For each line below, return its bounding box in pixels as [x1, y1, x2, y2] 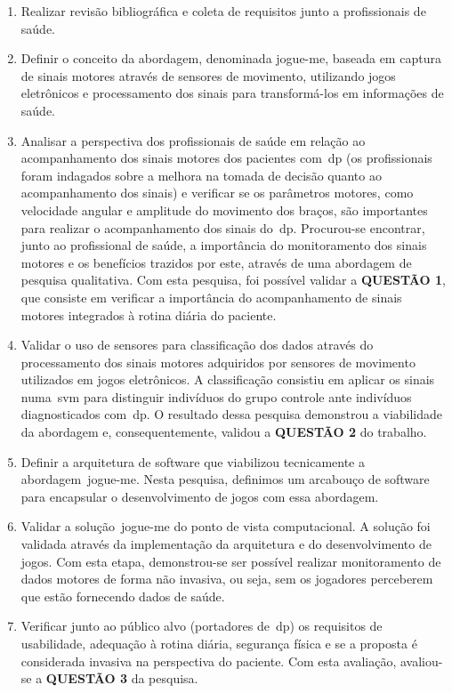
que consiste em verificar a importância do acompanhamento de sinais [20, 287, 402, 306]
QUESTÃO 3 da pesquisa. [45, 669, 198, 688]
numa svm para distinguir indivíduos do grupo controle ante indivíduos [20, 387, 412, 406]
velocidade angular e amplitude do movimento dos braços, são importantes [20, 200, 428, 219]
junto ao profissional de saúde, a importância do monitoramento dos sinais [20, 236, 427, 254]
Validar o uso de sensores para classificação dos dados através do [20, 335, 374, 354]
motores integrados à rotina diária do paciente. [20, 305, 277, 324]
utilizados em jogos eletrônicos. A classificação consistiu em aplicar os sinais [20, 370, 435, 389]
